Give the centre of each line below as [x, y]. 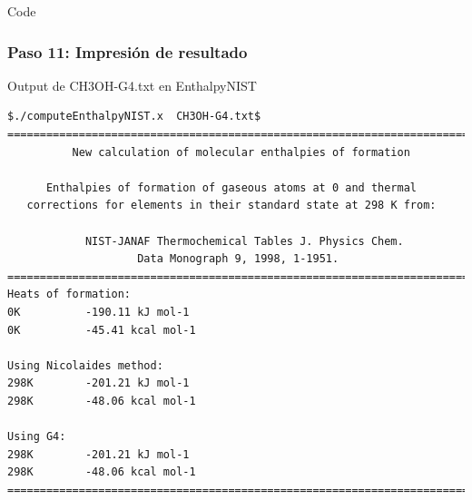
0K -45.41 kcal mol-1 [102, 330]
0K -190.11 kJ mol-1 [98, 312]
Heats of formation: [69, 294]
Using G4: [37, 437]
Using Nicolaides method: [85, 365]
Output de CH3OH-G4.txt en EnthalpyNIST [132, 85]
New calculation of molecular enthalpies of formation [241, 152]
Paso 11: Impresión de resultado [128, 51]
